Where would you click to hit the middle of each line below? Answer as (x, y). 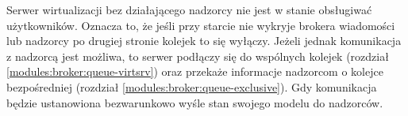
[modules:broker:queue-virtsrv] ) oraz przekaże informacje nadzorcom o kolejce (195, 71)
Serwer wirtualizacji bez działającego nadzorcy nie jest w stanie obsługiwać (189, 9)
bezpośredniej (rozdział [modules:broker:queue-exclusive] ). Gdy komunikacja (192, 86)
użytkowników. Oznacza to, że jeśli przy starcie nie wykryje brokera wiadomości (201, 25)
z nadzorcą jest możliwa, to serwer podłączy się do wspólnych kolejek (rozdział (198, 56)
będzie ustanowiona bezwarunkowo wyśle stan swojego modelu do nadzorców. (195, 102)
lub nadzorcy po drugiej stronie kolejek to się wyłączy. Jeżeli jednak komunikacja (204, 41)
